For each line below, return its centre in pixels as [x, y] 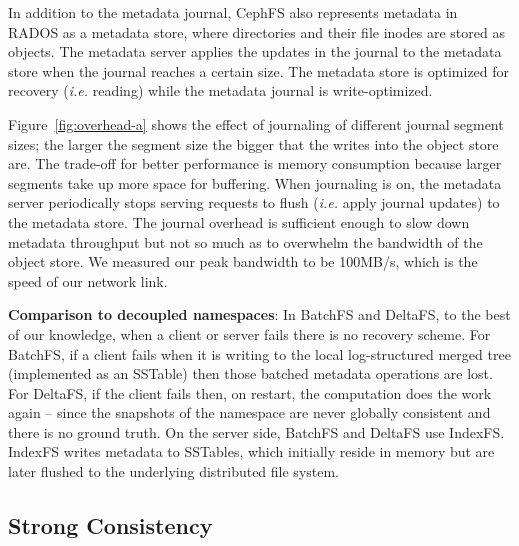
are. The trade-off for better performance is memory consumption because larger [255, 163]
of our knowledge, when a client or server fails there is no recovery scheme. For [249, 333]
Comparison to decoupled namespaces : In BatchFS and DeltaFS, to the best [259, 314]
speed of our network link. [88, 280]
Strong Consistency [110, 525]
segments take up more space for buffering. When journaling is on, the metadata [255, 182]
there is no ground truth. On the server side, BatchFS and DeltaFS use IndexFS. [256, 431]
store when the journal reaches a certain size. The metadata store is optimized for [259, 70]
